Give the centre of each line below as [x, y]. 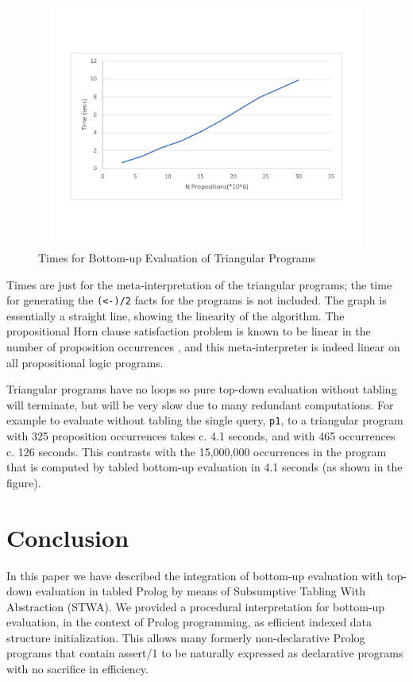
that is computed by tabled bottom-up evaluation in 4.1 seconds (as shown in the [205, 467]
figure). [24, 482]
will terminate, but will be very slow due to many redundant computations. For [200, 404]
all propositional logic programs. [85, 362]
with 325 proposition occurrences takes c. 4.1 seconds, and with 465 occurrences [201, 436]
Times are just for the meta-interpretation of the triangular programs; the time [199, 284]
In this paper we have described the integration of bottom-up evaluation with [195, 575]
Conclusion [68, 537]
